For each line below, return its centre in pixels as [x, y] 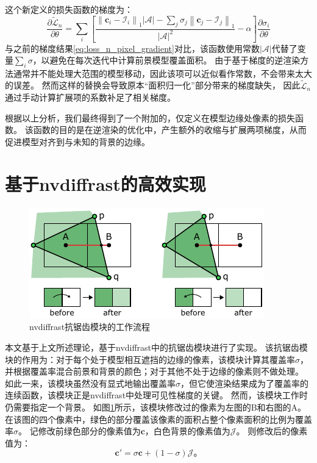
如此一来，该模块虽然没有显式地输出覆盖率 [90, 383]
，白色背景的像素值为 [187, 431]
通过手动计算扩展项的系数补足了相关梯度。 [90, 97]
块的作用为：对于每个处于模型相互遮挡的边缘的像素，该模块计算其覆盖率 [150, 359]
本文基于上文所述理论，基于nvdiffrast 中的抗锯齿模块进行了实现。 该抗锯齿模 [156, 347]
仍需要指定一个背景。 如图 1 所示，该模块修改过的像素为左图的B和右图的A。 [156, 407]
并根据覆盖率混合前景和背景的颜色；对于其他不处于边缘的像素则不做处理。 [154, 371]
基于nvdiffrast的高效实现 [105, 183]
